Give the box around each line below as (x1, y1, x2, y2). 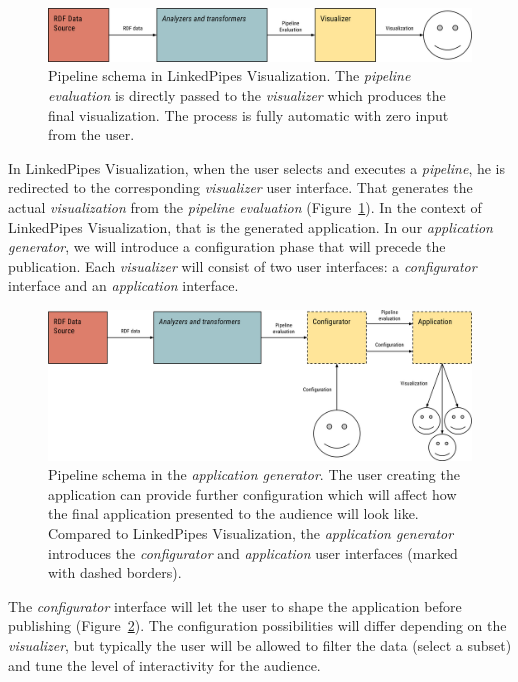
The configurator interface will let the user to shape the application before (8, 595, 462, 616)
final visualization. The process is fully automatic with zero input (48, 104, 449, 125)
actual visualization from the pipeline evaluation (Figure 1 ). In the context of (8, 196, 482, 217)
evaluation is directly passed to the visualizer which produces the (48, 85, 446, 106)
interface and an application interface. (8, 275, 239, 296)
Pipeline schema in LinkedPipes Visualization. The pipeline (48, 65, 411, 86)
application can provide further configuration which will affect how (48, 483, 457, 504)
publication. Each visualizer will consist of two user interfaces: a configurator (8, 255, 477, 276)
